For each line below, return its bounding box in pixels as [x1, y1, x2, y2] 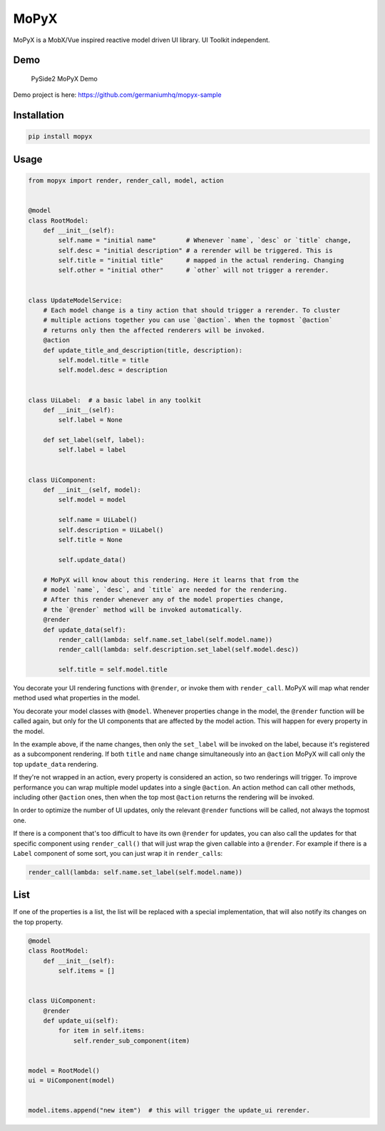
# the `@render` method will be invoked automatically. [43, 605, 243, 613]
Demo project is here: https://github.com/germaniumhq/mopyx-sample [13, 91, 222, 99]
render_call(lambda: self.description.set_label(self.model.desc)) [58, 645, 299, 654]
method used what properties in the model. [13, 694, 140, 702]
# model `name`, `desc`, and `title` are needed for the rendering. [43, 585, 288, 593]
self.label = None [58, 416, 123, 424]
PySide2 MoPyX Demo [31, 74, 98, 83]
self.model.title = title [58, 356, 149, 364]
